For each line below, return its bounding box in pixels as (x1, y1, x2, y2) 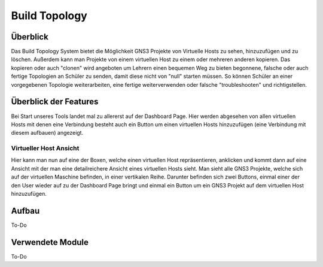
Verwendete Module (11, 237, 89, 247)
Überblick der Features (11, 96, 99, 107)
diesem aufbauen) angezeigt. (11, 129, 84, 136)
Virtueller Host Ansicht (11, 144, 80, 153)
